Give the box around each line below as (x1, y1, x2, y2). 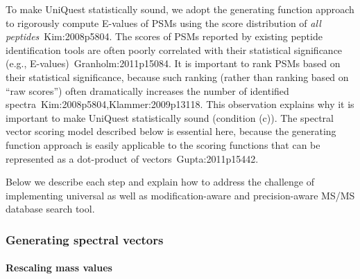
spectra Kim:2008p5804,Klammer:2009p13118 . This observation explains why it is (6, 97, 354, 111)
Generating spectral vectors (6, 231, 164, 248)
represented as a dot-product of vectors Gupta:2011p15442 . (6, 151, 259, 165)
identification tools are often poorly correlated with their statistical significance (6, 42, 343, 57)
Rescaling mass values (6, 260, 112, 275)
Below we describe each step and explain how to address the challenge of (6, 174, 315, 189)
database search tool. (6, 201, 95, 216)
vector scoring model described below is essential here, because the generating (6, 124, 336, 138)
